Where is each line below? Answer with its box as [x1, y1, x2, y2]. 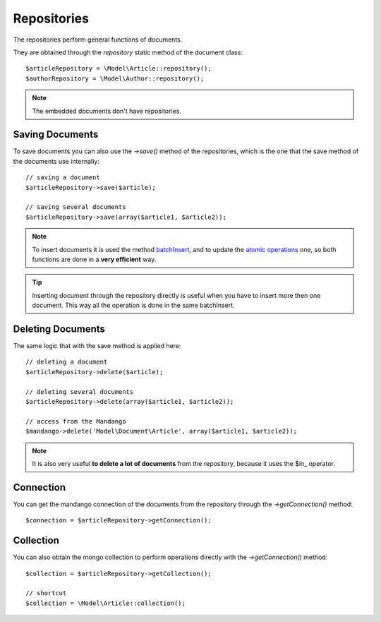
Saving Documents [13, 128, 99, 140]
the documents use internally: [13, 157, 100, 165]
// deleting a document [25, 358, 108, 366]
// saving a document [25, 174, 100, 181]
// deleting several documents [25, 388, 134, 395]
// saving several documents [25, 203, 126, 211]
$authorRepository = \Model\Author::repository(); [25, 74, 205, 83]
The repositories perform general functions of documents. [13, 35, 183, 44]
